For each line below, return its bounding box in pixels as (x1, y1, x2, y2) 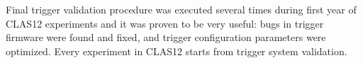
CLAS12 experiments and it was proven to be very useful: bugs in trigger (6, 16, 324, 30)
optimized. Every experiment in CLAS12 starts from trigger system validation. (6, 43, 347, 58)
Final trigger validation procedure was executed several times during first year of (6, 2, 357, 16)
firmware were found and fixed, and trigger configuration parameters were (6, 30, 326, 45)
